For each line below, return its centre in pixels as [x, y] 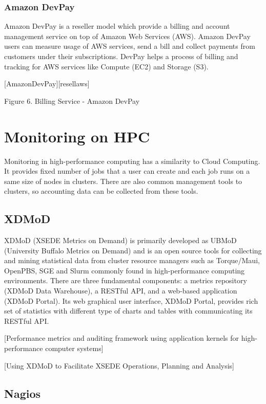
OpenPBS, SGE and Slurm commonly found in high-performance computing [125, 270]
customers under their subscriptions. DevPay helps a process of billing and [121, 56]
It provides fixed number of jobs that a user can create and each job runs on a [127, 171]
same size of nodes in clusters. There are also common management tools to [123, 181]
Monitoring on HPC [77, 136]
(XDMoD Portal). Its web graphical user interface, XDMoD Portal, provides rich [131, 300]
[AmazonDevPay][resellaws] [47, 84]
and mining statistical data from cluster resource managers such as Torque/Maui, [132, 260]
